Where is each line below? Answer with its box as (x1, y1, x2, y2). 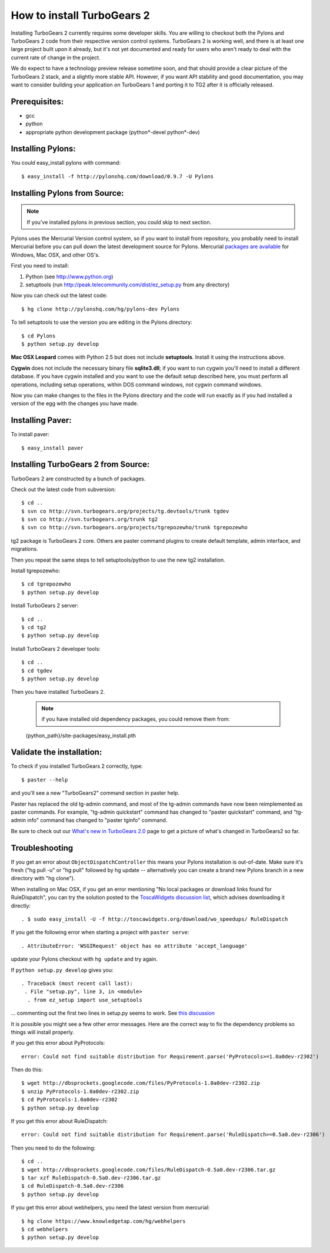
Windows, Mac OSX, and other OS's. (11, 251, 100, 258)
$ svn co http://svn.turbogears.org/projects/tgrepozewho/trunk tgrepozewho (21, 524, 248, 531)
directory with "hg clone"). (11, 875, 75, 882)
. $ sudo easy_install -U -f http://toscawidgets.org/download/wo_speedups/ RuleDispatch (21, 916, 288, 923)
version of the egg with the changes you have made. (11, 400, 138, 407)
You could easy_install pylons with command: (11, 159, 121, 166)
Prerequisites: (11, 96, 64, 106)
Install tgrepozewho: (11, 567, 61, 574)
